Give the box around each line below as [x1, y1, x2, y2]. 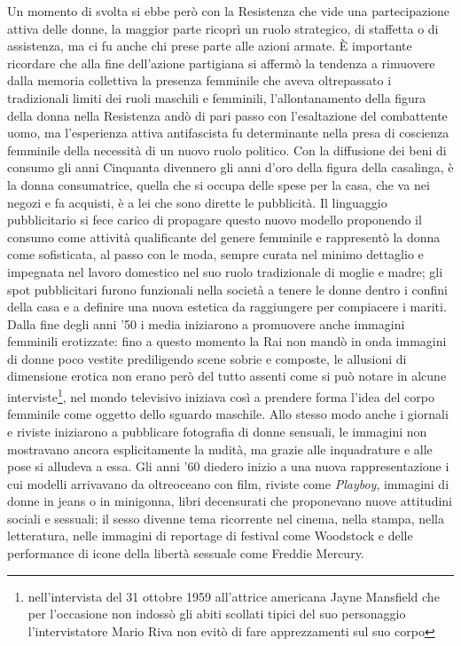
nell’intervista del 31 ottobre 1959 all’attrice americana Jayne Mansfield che [27, 587, 440, 605]
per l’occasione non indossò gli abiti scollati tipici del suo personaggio [27, 604, 406, 623]
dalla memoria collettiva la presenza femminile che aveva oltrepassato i [7, 71, 392, 90]
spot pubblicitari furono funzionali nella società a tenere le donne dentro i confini [7, 280, 448, 298]
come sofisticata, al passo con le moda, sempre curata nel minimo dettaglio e [7, 245, 424, 264]
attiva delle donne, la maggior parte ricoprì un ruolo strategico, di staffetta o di [7, 19, 439, 37]
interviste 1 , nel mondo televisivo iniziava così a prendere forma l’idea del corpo [7, 385, 434, 406]
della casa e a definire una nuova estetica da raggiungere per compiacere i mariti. [7, 297, 447, 316]
